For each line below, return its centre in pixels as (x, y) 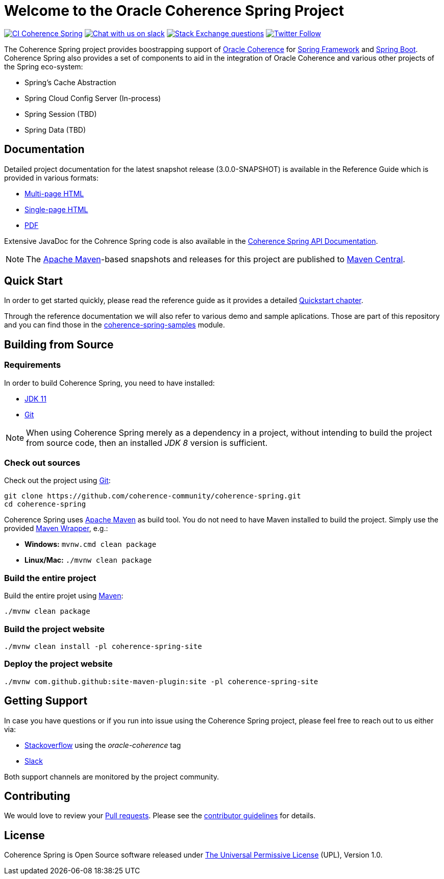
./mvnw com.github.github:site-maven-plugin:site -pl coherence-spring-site (161, 681)
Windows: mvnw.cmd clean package (91, 544)
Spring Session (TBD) (61, 114)
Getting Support (46, 701)
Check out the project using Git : (57, 481)
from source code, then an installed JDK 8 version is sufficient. (147, 443)
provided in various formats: (51, 178)
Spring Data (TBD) (55, 130)
